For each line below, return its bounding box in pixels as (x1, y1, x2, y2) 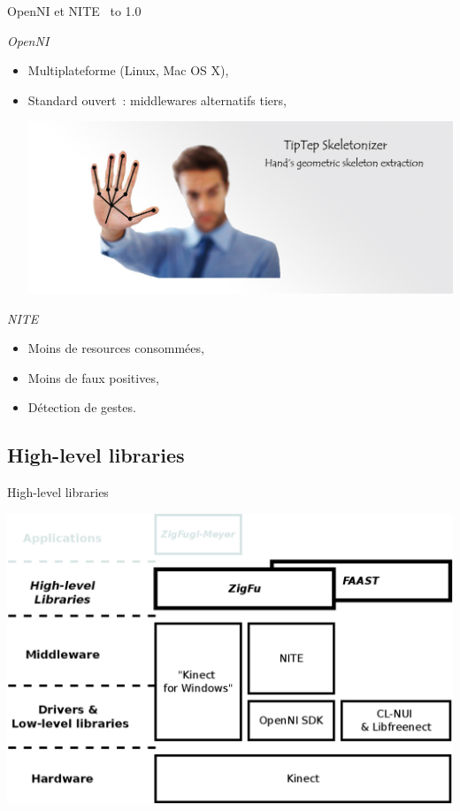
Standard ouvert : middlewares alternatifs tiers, (27, 90, 287, 109)
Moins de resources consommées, (27, 339, 204, 357)
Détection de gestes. (27, 398, 136, 417)
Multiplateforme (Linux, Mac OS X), (27, 61, 229, 80)
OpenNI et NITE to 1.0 (7, 2, 142, 19)
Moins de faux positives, (27, 368, 159, 386)
